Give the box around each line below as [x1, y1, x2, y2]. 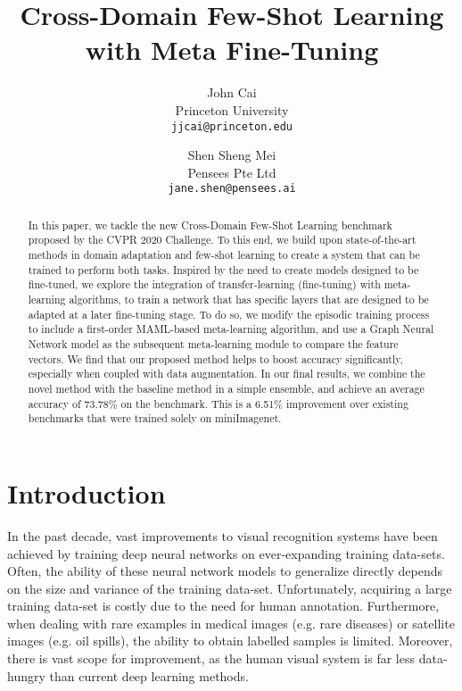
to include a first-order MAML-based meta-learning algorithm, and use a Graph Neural [28, 321, 434, 337]
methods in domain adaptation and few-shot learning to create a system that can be [28, 247, 420, 262]
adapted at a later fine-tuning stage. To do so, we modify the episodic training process [28, 306, 430, 321]
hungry [7, 666, 45, 685]
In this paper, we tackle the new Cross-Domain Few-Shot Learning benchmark [28, 217, 392, 232]
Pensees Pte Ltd [187, 162, 276, 181]
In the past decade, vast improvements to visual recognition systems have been [7, 526, 438, 545]
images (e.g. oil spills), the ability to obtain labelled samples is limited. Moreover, [7, 631, 453, 650]
